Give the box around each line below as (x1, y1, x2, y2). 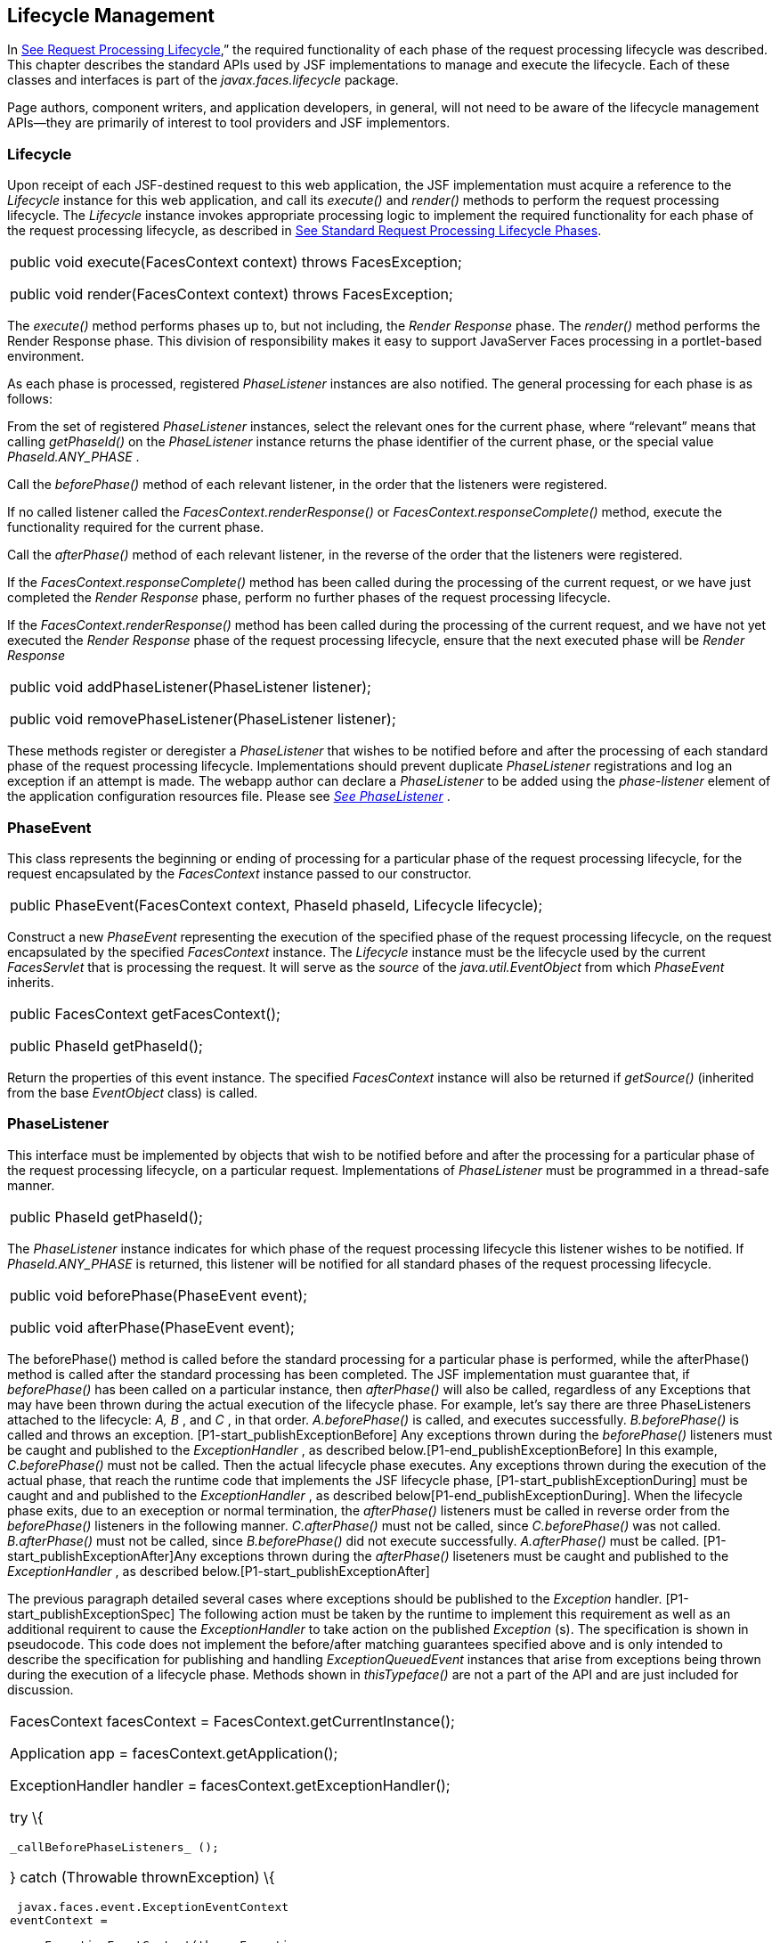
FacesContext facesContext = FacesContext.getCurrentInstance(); (10, 1711, 455, 1730)
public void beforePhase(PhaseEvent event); (10, 1286, 308, 1304)
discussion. (7, 1681, 74, 1697)
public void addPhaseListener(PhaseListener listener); (10, 678, 371, 697)
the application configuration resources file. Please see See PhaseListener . (7, 788, 451, 804)
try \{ (10, 1808, 44, 1826)
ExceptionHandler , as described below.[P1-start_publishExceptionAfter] (7, 1563, 430, 1579)
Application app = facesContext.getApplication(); (10, 1743, 338, 1762)
